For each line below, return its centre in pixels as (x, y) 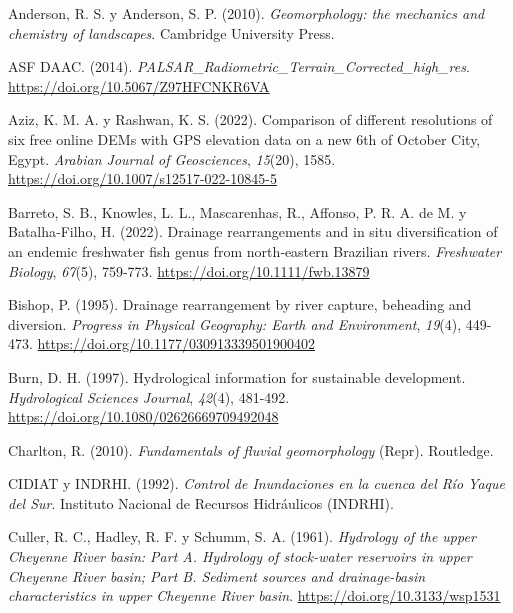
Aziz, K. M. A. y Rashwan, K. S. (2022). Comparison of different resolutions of (250, 119)
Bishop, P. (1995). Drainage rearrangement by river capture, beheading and (240, 304)
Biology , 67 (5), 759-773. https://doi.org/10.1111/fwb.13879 (189, 270)
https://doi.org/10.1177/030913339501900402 (176, 343)
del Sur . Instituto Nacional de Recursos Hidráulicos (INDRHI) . (201, 502)
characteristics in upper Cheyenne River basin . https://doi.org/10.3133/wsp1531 (254, 595)
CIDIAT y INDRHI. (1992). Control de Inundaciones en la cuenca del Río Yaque (256, 483)
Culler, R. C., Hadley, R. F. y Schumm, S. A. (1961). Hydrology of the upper (242, 536)
